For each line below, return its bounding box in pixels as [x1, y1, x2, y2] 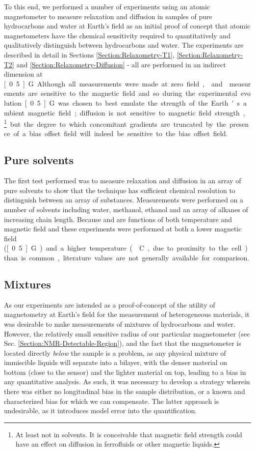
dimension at [4, 69, 43, 79]
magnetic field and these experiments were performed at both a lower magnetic [4, 224, 242, 234]
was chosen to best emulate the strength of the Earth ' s [58, 97, 240, 108]
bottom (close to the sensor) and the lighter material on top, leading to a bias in [4, 367, 246, 377]
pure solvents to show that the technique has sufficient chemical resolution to [4, 185, 235, 195]
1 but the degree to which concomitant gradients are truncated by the [4, 117, 226, 129]
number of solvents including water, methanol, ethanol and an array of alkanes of [4, 204, 248, 214]
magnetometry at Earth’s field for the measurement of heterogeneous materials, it [4, 309, 250, 319]
